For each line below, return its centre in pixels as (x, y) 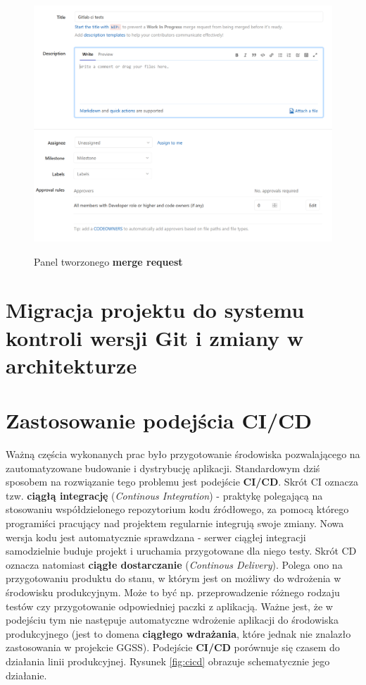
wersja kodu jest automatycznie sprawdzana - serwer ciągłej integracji (156, 537)
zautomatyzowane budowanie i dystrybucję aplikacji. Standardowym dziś (163, 468)
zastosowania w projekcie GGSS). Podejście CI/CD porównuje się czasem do (173, 647)
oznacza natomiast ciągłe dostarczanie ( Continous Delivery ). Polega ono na (174, 564)
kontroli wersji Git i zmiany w (155, 337)
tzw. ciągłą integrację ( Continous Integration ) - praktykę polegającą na (164, 495)
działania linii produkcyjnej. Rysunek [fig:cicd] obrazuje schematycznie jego (168, 661)
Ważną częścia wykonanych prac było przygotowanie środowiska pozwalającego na (183, 454)
